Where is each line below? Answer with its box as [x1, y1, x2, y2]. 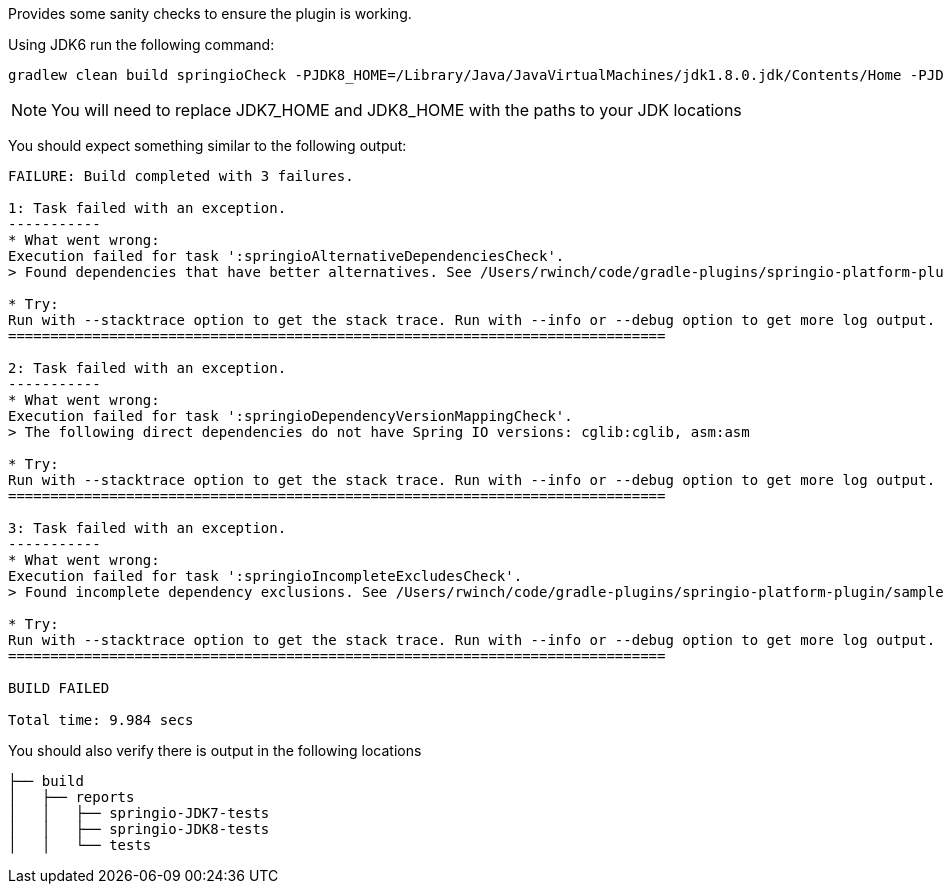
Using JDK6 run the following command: [8, 36, 275, 53]
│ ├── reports [8, 789, 135, 805]
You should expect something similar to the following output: [8, 137, 407, 154]
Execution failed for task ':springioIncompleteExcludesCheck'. [8, 568, 523, 584]
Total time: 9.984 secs [8, 712, 194, 728]
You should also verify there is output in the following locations [8, 742, 422, 759]
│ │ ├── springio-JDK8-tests [8, 821, 270, 837]
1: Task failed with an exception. [8, 200, 287, 216]
